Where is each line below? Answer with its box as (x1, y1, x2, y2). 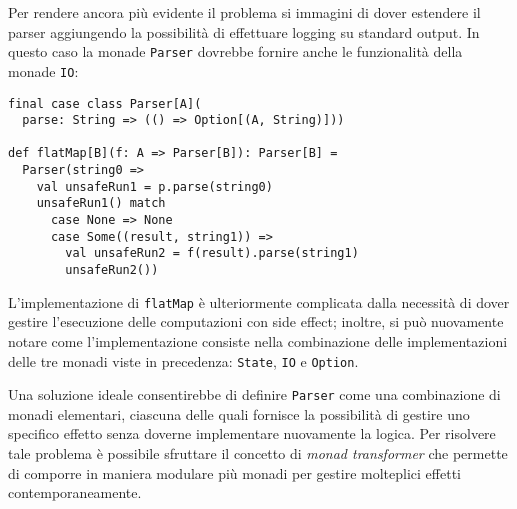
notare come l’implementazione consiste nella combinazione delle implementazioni (8, 330, 508, 351)
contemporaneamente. (8, 482, 142, 503)
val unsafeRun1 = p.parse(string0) (36, 179, 273, 194)
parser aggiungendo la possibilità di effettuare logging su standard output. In (8, 21, 480, 42)
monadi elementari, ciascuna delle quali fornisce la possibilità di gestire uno (8, 403, 470, 424)
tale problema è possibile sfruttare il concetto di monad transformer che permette (8, 443, 508, 464)
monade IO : (8, 60, 79, 81)
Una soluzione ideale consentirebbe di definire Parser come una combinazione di (8, 384, 501, 405)
